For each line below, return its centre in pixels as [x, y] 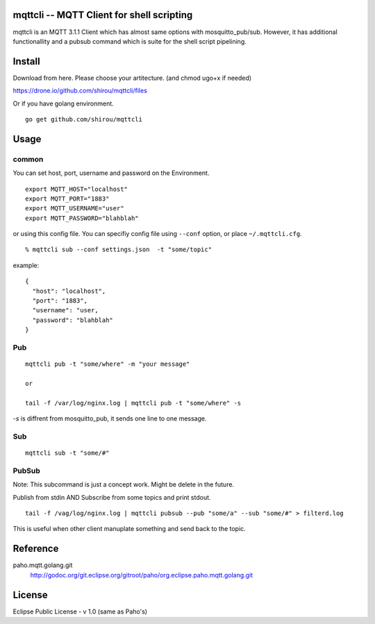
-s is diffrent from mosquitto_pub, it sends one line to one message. [110, 419]
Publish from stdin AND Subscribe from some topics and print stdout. [112, 497]
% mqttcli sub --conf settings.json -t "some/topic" [118, 250]
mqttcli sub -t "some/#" [67, 453]
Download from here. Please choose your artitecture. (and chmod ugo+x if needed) [132, 78]
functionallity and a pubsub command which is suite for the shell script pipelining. [130, 41]
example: [26, 265]
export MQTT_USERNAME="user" [75, 209]
